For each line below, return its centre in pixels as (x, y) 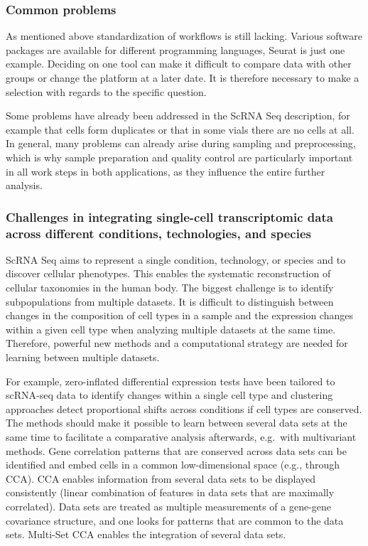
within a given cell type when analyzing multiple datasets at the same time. (171, 329)
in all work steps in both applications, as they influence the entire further (166, 171)
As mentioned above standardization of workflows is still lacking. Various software (184, 36)
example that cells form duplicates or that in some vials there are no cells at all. (180, 129)
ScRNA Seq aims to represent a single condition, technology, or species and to (176, 259)
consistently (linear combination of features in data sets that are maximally (170, 492)
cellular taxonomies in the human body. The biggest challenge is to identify (170, 288)
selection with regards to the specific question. (106, 91)
